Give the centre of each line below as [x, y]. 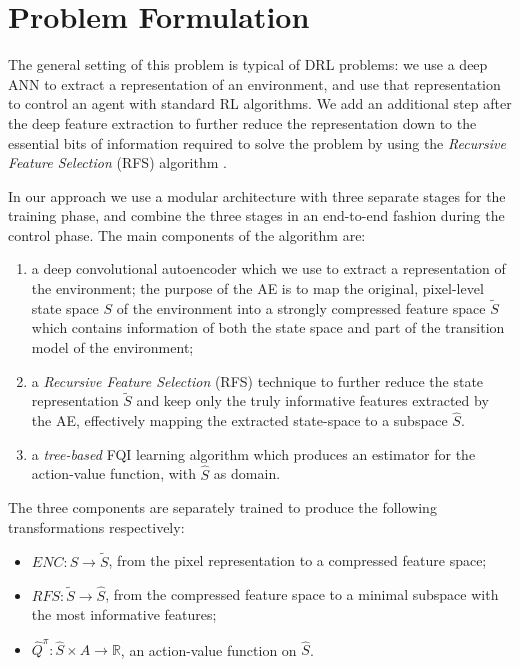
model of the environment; [112, 347]
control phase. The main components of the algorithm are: [187, 234]
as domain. [247, 473]
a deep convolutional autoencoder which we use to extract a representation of [268, 268]
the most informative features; [124, 614]
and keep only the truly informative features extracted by [312, 400]
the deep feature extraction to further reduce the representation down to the [242, 122]
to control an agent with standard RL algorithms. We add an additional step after [260, 103]
